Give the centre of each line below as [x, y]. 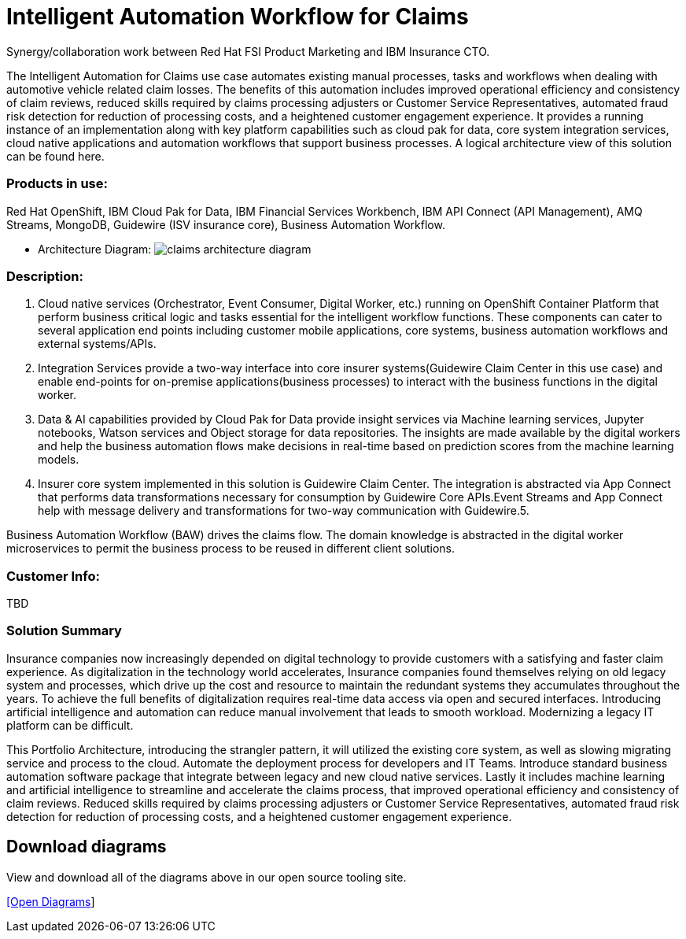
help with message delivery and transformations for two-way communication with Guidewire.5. [284, 511]
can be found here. [55, 156]
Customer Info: [53, 576]
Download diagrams [87, 847]
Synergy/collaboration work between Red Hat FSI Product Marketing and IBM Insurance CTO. [248, 51]
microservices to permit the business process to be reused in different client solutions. [231, 549]
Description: [45, 276]
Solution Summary [64, 631]
